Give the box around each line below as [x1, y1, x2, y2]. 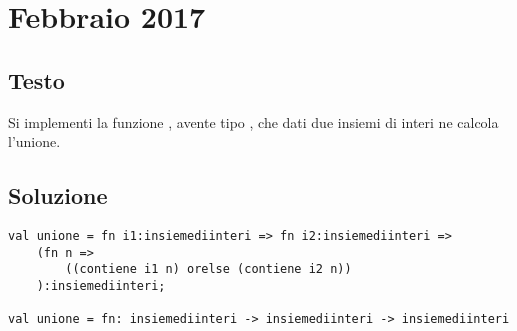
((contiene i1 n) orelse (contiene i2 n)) [65, 262, 352, 277]
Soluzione [8, 180, 108, 211]
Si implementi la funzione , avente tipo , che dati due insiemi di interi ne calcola [8, 111, 499, 132]
